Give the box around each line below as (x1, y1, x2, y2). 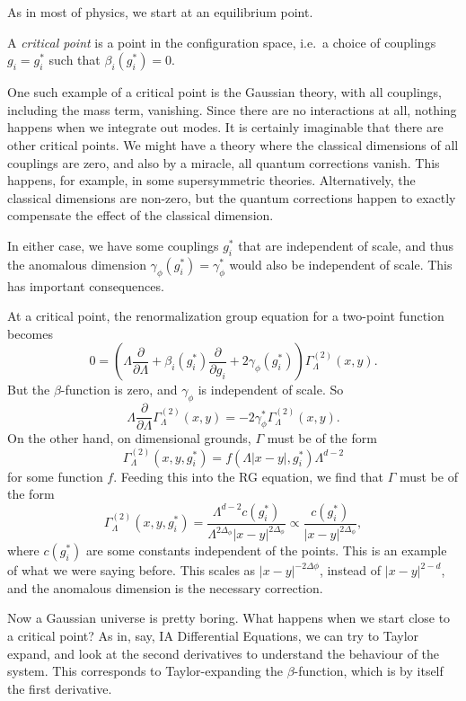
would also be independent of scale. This (229, 254, 453, 273)
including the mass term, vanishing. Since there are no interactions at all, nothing (7, 100, 457, 119)
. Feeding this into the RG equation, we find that (113, 466, 384, 485)
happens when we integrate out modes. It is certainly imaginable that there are (7, 118, 444, 137)
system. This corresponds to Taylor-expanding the (7, 661, 283, 680)
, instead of (319, 561, 382, 580)
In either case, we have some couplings (7, 235, 219, 254)
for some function (7, 466, 103, 485)
